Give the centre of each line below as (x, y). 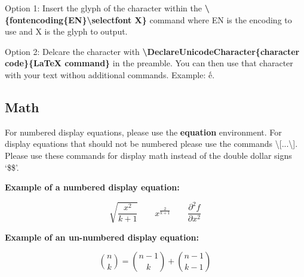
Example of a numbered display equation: (92, 187)
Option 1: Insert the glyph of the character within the (103, 8)
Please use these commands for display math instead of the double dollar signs (148, 155)
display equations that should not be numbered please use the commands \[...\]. (151, 144)
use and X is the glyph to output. (66, 31)
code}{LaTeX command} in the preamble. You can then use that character (149, 63)
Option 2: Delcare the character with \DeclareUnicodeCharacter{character (152, 51)
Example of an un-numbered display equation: (102, 237)
